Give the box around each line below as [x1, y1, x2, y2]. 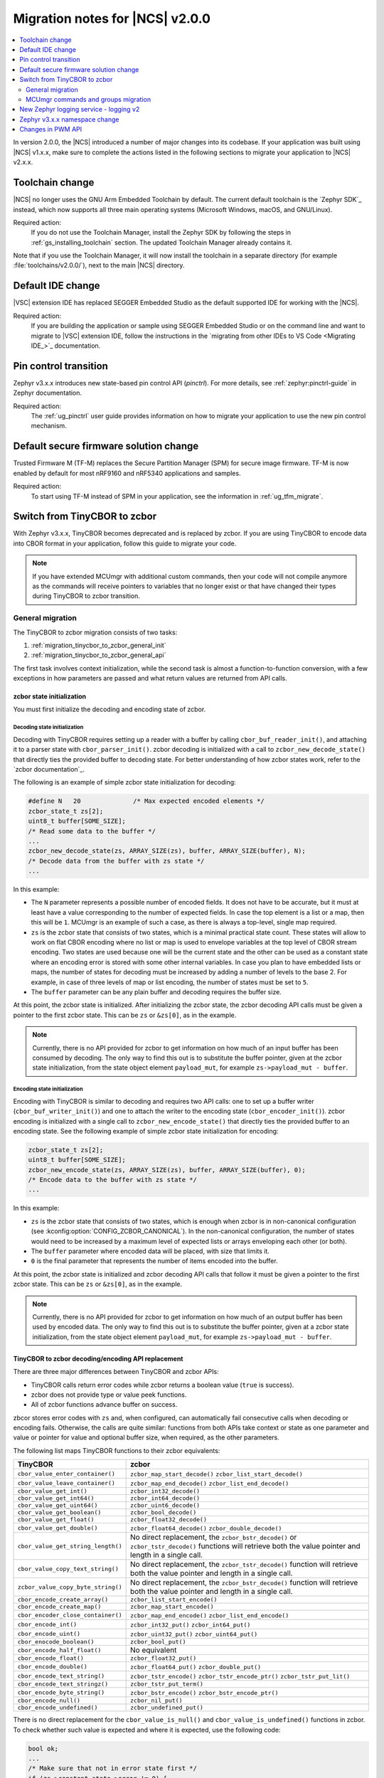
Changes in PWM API [19, 125, 82, 134]
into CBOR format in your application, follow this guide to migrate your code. [13, 539, 237, 548]
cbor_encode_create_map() [17, 1603, 102, 1611]
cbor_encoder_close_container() [17, 1611, 122, 1619]
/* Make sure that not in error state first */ [28, 1764, 197, 1772]
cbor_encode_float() [17, 1654, 85, 1662]
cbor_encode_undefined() [17, 1704, 98, 1712]
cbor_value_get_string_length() [17, 1542, 122, 1550]
